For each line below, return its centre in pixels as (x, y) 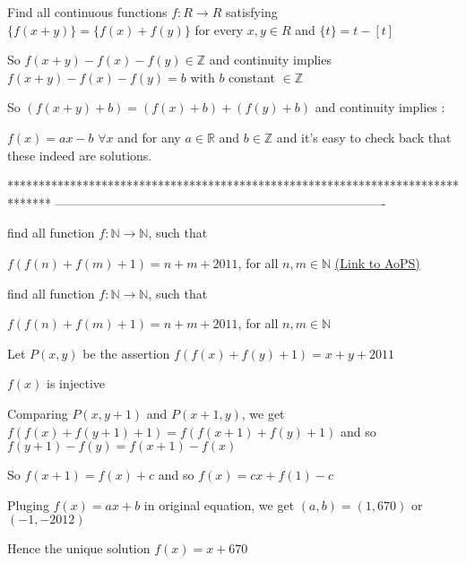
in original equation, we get (219, 504)
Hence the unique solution (79, 548)
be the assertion (126, 353)
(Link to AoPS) (377, 262)
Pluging (28, 504)
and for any (149, 137)
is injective (76, 383)
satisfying (251, 12)
